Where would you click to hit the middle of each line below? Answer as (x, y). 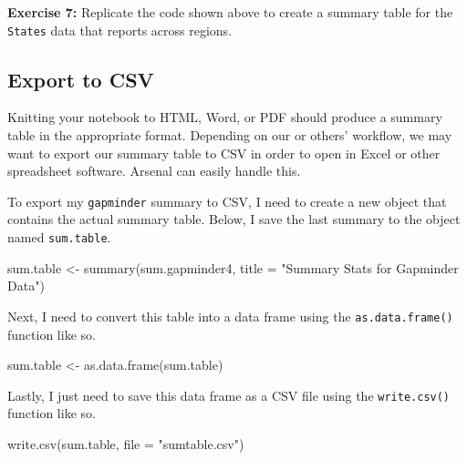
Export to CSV (81, 79)
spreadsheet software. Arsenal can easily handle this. (154, 171)
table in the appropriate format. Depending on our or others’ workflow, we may (230, 135)
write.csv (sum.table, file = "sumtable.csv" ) (126, 444)
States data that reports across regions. (120, 30)
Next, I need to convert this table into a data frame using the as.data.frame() (230, 316)
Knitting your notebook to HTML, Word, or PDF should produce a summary (225, 117)
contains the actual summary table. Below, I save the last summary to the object (234, 219)
